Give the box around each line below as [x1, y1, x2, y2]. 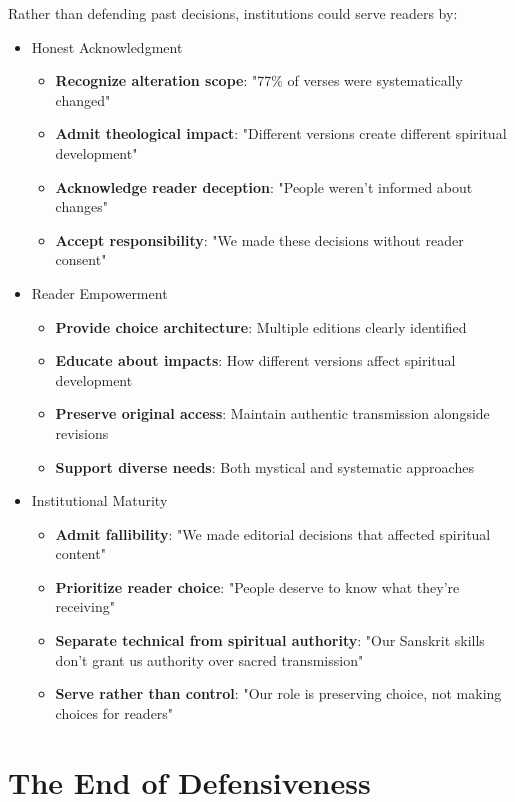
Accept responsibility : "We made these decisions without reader [55, 229, 464, 250]
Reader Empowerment [31, 282, 168, 303]
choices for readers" [55, 702, 174, 723]
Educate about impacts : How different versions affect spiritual [55, 350, 456, 371]
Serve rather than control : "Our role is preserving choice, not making [55, 683, 502, 704]
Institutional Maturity [31, 490, 168, 511]
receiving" [55, 596, 115, 617]
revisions [55, 422, 109, 443]
